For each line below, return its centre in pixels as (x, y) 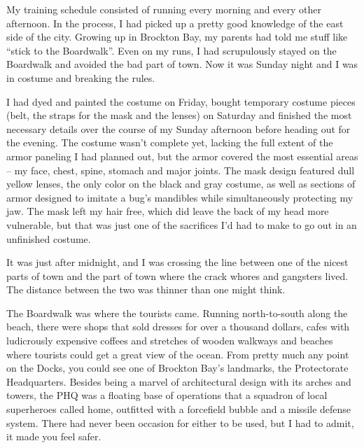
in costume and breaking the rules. (81, 77)
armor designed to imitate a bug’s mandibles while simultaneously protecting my (180, 197)
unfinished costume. (49, 238)
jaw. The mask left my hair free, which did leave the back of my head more (168, 211)
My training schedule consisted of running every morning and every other (164, 9)
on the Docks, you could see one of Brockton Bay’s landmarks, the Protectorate (177, 368)
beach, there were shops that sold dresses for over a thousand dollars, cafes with (178, 327)
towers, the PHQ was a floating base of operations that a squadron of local (167, 395)
